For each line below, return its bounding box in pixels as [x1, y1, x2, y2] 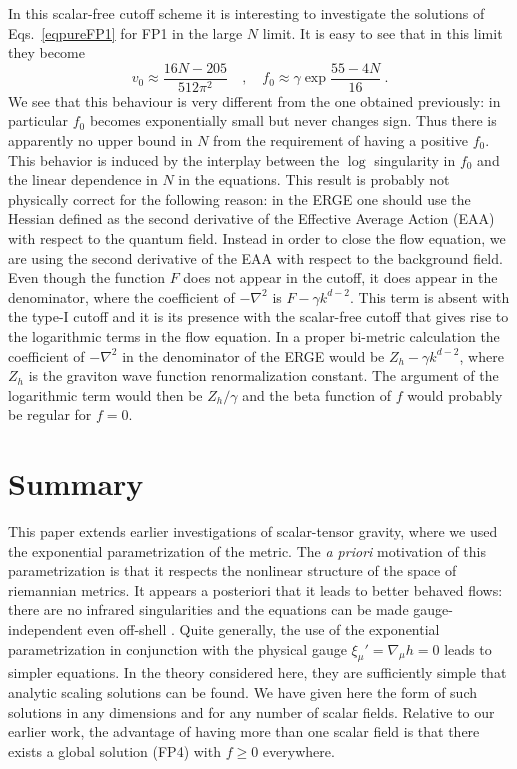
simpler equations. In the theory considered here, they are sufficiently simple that [8, 662, 507, 683]
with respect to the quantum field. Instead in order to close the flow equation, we [8, 228, 506, 248]
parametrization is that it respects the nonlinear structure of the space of [8, 560, 457, 581]
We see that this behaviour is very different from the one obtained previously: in [8, 90, 501, 111]
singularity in [374, 149, 456, 170]
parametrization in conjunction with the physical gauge [8, 638, 347, 659]
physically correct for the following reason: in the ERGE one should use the [8, 188, 471, 209]
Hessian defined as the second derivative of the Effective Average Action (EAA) [8, 208, 495, 229]
